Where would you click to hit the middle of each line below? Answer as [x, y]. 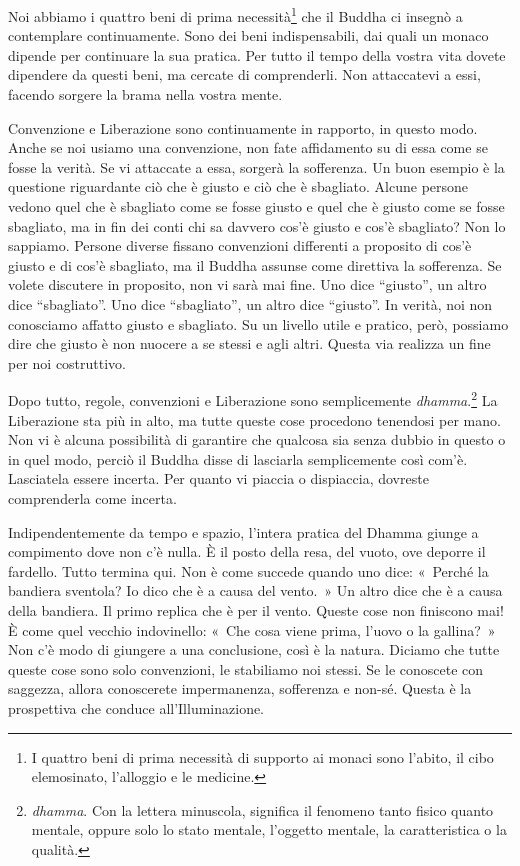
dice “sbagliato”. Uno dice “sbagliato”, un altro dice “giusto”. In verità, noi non [250, 303]
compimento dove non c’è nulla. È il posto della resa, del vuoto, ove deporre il [247, 551]
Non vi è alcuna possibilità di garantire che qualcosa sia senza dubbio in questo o [257, 439]
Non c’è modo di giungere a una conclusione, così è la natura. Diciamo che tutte [254, 649]
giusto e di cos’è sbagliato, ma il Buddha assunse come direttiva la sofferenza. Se [255, 264]
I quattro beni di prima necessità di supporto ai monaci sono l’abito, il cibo [262, 756]
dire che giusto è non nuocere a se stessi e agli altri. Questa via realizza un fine [249, 343]
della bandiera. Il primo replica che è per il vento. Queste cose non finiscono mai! [256, 609]
